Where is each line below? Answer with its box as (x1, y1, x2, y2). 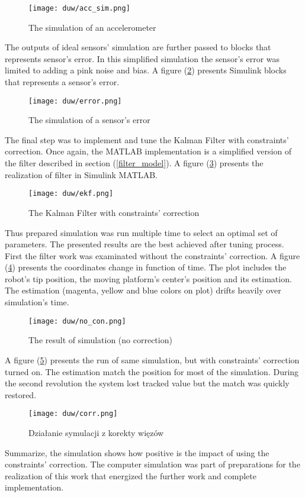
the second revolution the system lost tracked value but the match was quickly (5, 377, 290, 389)
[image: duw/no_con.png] (28, 317, 126, 325)
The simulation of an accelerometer (28, 21, 156, 33)
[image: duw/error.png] (28, 96, 122, 105)
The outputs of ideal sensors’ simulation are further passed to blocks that (5, 41, 271, 53)
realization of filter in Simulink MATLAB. (5, 168, 158, 180)
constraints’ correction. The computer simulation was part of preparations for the (5, 458, 300, 470)
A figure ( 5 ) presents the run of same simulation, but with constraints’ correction (5, 353, 300, 366)
